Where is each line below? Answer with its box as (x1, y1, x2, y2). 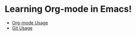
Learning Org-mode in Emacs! (4, 3, 132, 15)
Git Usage (11, 25, 33, 31)
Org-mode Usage (11, 20, 48, 26)
